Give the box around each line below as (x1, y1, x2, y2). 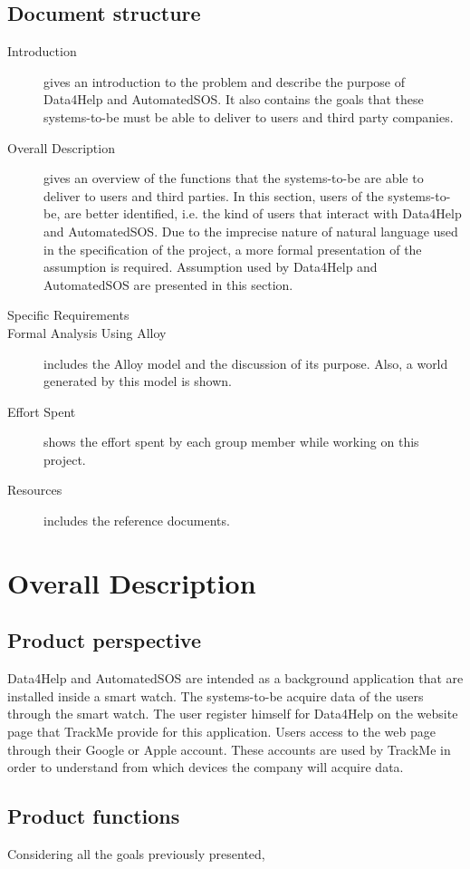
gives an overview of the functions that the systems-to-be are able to (43, 169, 424, 188)
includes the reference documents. (43, 511, 230, 530)
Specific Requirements (7, 305, 129, 324)
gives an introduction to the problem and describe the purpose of (43, 72, 406, 91)
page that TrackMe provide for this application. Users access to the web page (7, 722, 436, 741)
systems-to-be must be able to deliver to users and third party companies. (43, 107, 454, 126)
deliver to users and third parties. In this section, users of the (43, 186, 384, 205)
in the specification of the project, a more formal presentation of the (43, 239, 422, 258)
